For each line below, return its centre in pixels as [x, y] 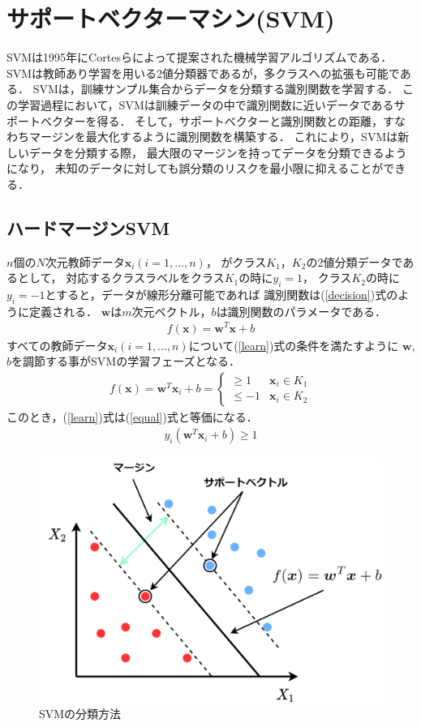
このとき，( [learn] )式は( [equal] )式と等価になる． [132, 416]
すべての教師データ [57, 345]
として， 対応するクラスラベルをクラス [121, 278]
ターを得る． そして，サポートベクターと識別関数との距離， [223, 120]
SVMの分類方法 [80, 714]
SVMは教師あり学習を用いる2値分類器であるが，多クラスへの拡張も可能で [203, 73]
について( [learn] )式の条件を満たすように [294, 345]
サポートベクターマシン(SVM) [171, 18]
